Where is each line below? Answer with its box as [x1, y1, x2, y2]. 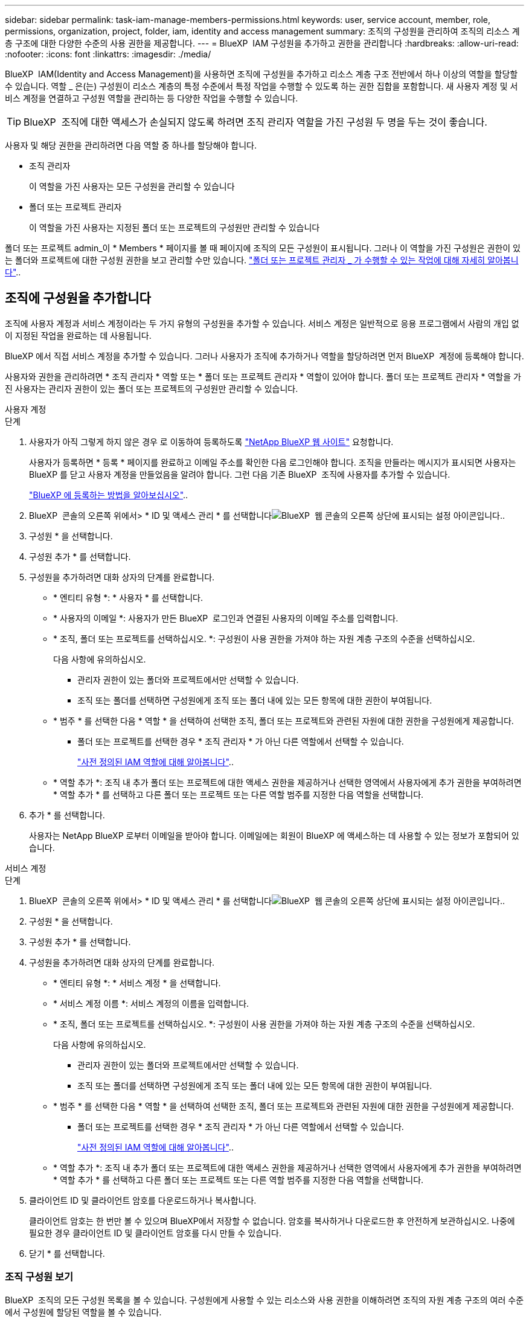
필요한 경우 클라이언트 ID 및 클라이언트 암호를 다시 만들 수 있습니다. [29, 1227, 281, 1238]
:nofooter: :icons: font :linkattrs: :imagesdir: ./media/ [5, 49, 211, 59]
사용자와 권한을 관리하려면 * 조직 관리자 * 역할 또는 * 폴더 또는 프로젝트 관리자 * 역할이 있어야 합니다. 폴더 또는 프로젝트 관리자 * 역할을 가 [5, 371, 521, 382]
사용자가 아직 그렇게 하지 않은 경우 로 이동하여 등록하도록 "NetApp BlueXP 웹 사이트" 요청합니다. [29, 436, 394, 447]
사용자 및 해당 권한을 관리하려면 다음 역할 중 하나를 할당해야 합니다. [5, 140, 257, 150]
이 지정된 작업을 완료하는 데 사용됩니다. [5, 330, 152, 341]
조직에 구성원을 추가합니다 [5, 290, 151, 306]
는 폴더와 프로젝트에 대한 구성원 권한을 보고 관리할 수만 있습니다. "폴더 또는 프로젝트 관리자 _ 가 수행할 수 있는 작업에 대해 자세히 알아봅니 [5, 255, 519, 265]
